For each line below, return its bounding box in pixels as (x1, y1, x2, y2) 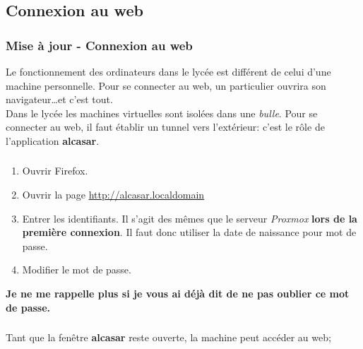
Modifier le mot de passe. (22, 262, 131, 277)
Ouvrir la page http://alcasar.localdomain (22, 187, 205, 202)
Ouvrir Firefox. (22, 163, 88, 178)
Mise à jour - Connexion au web (6, 36, 193, 54)
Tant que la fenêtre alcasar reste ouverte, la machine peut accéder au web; (6, 330, 331, 345)
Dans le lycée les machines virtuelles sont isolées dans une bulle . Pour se (6, 105, 318, 120)
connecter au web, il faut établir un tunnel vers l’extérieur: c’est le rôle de (6, 119, 325, 134)
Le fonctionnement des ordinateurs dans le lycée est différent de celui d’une (6, 64, 331, 78)
